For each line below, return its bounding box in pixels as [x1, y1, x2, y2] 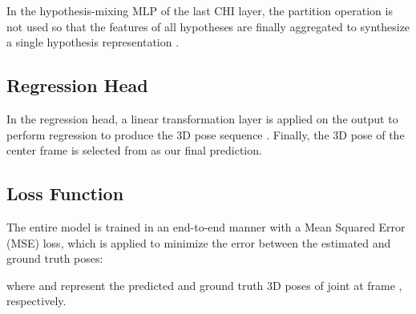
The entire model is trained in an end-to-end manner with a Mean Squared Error [6, 218, 406, 235]
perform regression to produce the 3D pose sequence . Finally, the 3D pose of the [6, 126, 405, 143]
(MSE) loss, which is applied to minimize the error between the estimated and [6, 234, 391, 251]
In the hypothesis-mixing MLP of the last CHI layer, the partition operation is [6, 2, 393, 18]
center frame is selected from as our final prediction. [6, 142, 262, 159]
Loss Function [6, 181, 124, 206]
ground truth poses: [6, 250, 103, 267]
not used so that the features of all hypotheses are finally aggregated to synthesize [6, 18, 410, 34]
